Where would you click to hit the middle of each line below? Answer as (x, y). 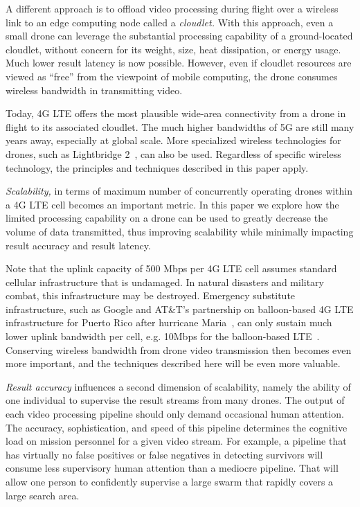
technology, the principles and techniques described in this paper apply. (157, 167)
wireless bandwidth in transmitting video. (94, 90)
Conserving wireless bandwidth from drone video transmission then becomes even (179, 349)
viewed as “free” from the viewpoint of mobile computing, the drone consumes (172, 76)
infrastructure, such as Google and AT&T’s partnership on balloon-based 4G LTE (180, 309)
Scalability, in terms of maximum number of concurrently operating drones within (179, 191)
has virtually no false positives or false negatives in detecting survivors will (164, 454)
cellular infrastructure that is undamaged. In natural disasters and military (165, 282)
